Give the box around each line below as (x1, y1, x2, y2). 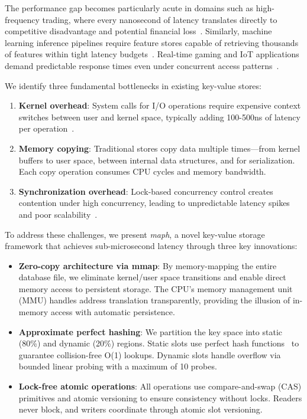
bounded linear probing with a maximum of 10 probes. (18, 360, 217, 372)
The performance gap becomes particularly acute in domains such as (5, 2, 254, 14)
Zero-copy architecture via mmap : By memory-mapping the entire (18, 259, 277, 271)
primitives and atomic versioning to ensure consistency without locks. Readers (18, 391, 302, 404)
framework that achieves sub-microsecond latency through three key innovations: (5, 240, 298, 252)
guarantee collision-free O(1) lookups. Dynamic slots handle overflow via (18, 348, 281, 361)
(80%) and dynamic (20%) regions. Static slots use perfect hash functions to (18, 337, 299, 349)
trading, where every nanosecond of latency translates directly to (42, 13, 277, 25)
